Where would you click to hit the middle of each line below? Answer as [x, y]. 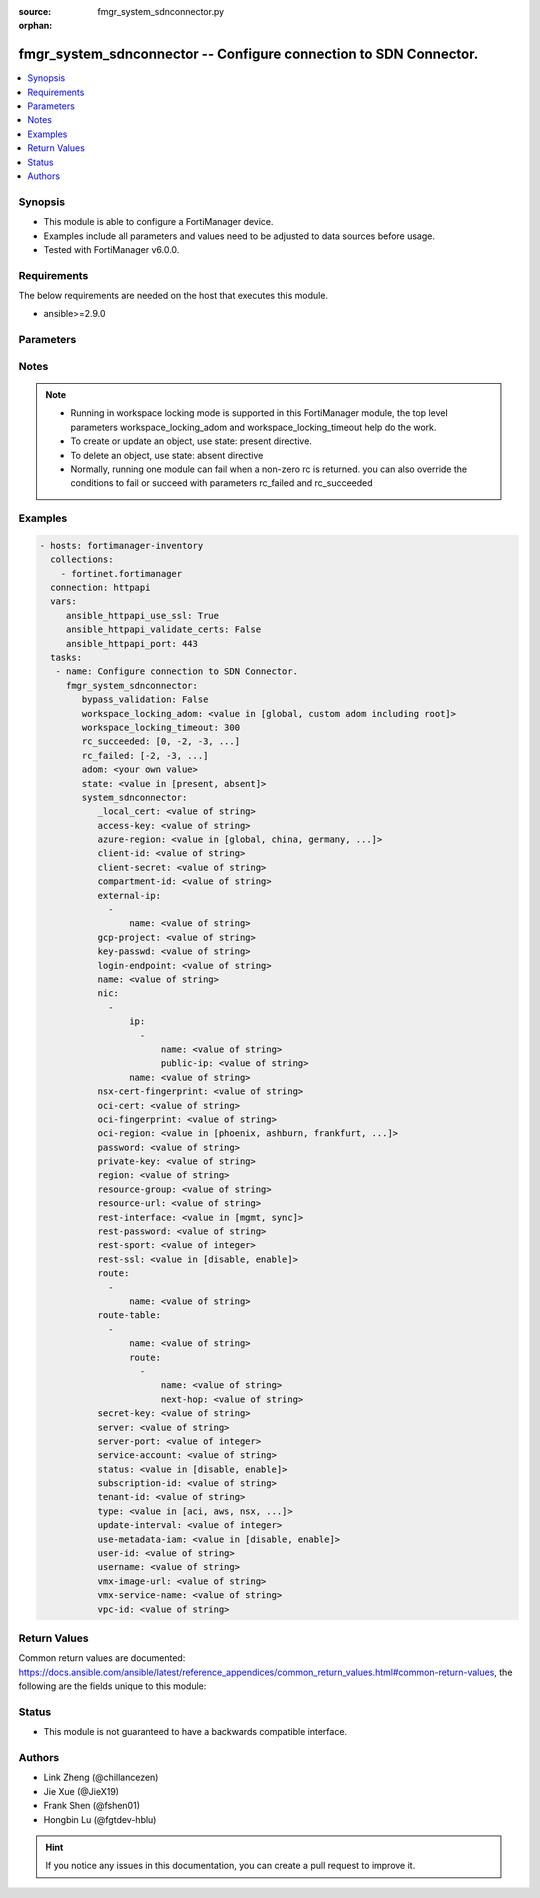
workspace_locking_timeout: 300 [160, 727]
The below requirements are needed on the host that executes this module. [173, 296]
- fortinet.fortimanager [121, 573]
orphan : [35, 26]
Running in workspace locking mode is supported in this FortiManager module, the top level [259, 413]
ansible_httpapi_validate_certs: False [163, 629]
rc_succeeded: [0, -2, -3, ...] [160, 741]
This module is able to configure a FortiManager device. [158, 222]
